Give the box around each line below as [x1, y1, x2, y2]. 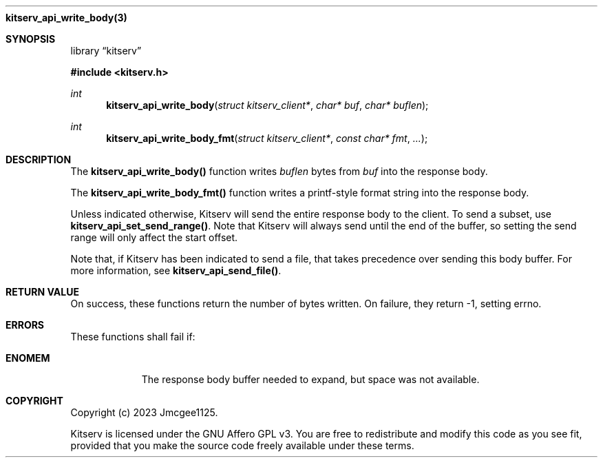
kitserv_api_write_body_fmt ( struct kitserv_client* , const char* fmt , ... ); [106, 132, 428, 144]
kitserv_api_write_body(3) [6, 12, 127, 23]
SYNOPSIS [6, 33, 56, 45]
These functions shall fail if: [70, 331, 195, 342]
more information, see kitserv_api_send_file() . [70, 265, 282, 276]
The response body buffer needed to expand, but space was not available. [141, 373, 480, 385]
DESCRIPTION [6, 154, 72, 165]
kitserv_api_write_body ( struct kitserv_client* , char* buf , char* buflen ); [106, 99, 429, 111]
